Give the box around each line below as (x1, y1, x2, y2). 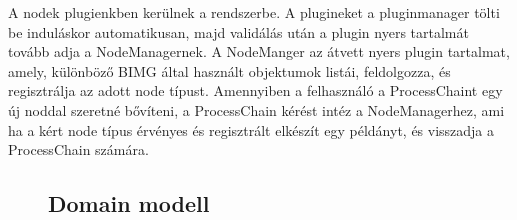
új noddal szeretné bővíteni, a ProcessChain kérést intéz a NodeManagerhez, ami (8, 99, 505, 120)
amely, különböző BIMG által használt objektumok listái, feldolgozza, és (8, 60, 451, 81)
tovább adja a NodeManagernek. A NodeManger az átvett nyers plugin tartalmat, (8, 41, 510, 62)
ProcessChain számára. (8, 139, 149, 160)
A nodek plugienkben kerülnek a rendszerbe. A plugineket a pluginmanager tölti (8, 2, 500, 22)
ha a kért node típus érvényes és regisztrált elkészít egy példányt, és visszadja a (8, 119, 495, 140)
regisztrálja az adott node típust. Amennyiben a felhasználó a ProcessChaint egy (8, 80, 503, 101)
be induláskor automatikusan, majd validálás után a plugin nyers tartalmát (8, 21, 469, 42)
